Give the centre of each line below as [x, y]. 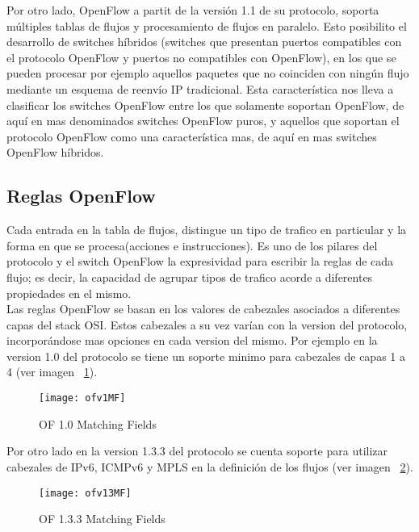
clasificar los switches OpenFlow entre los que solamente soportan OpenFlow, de [205, 105]
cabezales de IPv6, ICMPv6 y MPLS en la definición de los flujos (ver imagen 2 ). [210, 466]
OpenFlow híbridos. [55, 152]
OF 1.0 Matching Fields [98, 423]
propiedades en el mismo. [69, 293]
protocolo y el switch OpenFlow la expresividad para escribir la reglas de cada [200, 261]
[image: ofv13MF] [85, 493]
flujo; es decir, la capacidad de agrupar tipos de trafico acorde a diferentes [190, 276]
